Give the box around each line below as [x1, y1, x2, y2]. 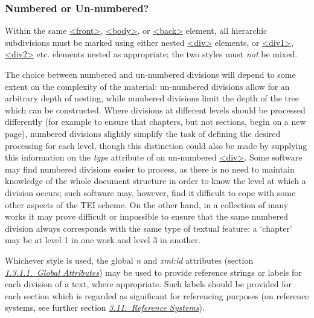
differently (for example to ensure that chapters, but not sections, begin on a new [5, 115, 306, 128]
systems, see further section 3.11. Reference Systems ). [5, 301, 205, 314]
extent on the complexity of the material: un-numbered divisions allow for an [5, 80, 290, 92]
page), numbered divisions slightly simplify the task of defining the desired [5, 127, 281, 139]
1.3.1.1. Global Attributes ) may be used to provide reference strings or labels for [5, 266, 302, 278]
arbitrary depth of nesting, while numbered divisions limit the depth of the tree [5, 92, 299, 104]
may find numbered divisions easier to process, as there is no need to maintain [5, 162, 295, 175]
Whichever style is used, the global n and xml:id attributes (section [5, 253, 254, 266]
